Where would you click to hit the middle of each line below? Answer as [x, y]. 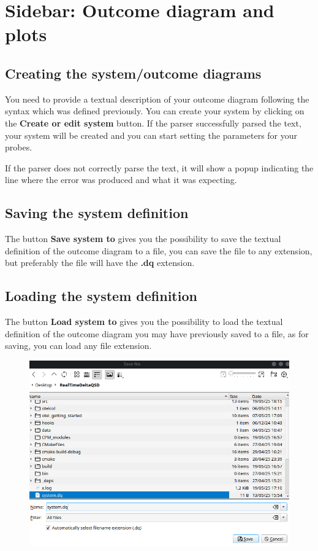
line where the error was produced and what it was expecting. [121, 180]
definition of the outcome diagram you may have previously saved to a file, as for [157, 333]
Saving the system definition [97, 213]
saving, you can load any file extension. [78, 346]
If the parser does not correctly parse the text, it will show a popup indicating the [159, 167]
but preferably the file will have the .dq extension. [100, 263]
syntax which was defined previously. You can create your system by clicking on [155, 111]
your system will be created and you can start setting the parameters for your [151, 135]
